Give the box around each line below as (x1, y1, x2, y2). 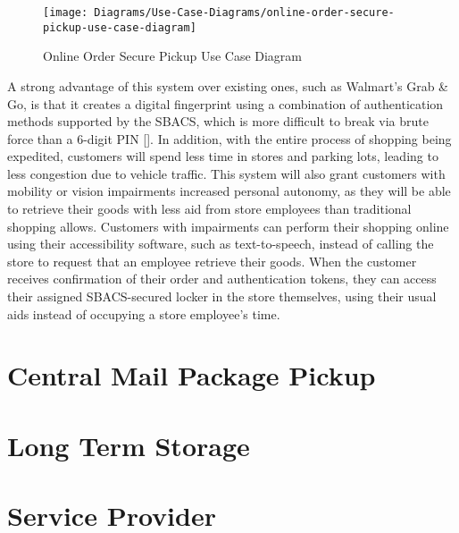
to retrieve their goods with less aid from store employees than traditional (7, 199, 412, 218)
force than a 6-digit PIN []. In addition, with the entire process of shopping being (7, 129, 452, 148)
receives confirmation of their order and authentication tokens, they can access (7, 269, 437, 288)
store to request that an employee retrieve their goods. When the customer (7, 251, 417, 270)
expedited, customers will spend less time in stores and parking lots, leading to (7, 147, 438, 165)
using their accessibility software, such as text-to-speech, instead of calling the (7, 234, 434, 253)
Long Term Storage (7, 427, 250, 463)
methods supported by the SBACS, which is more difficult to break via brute (7, 112, 429, 131)
